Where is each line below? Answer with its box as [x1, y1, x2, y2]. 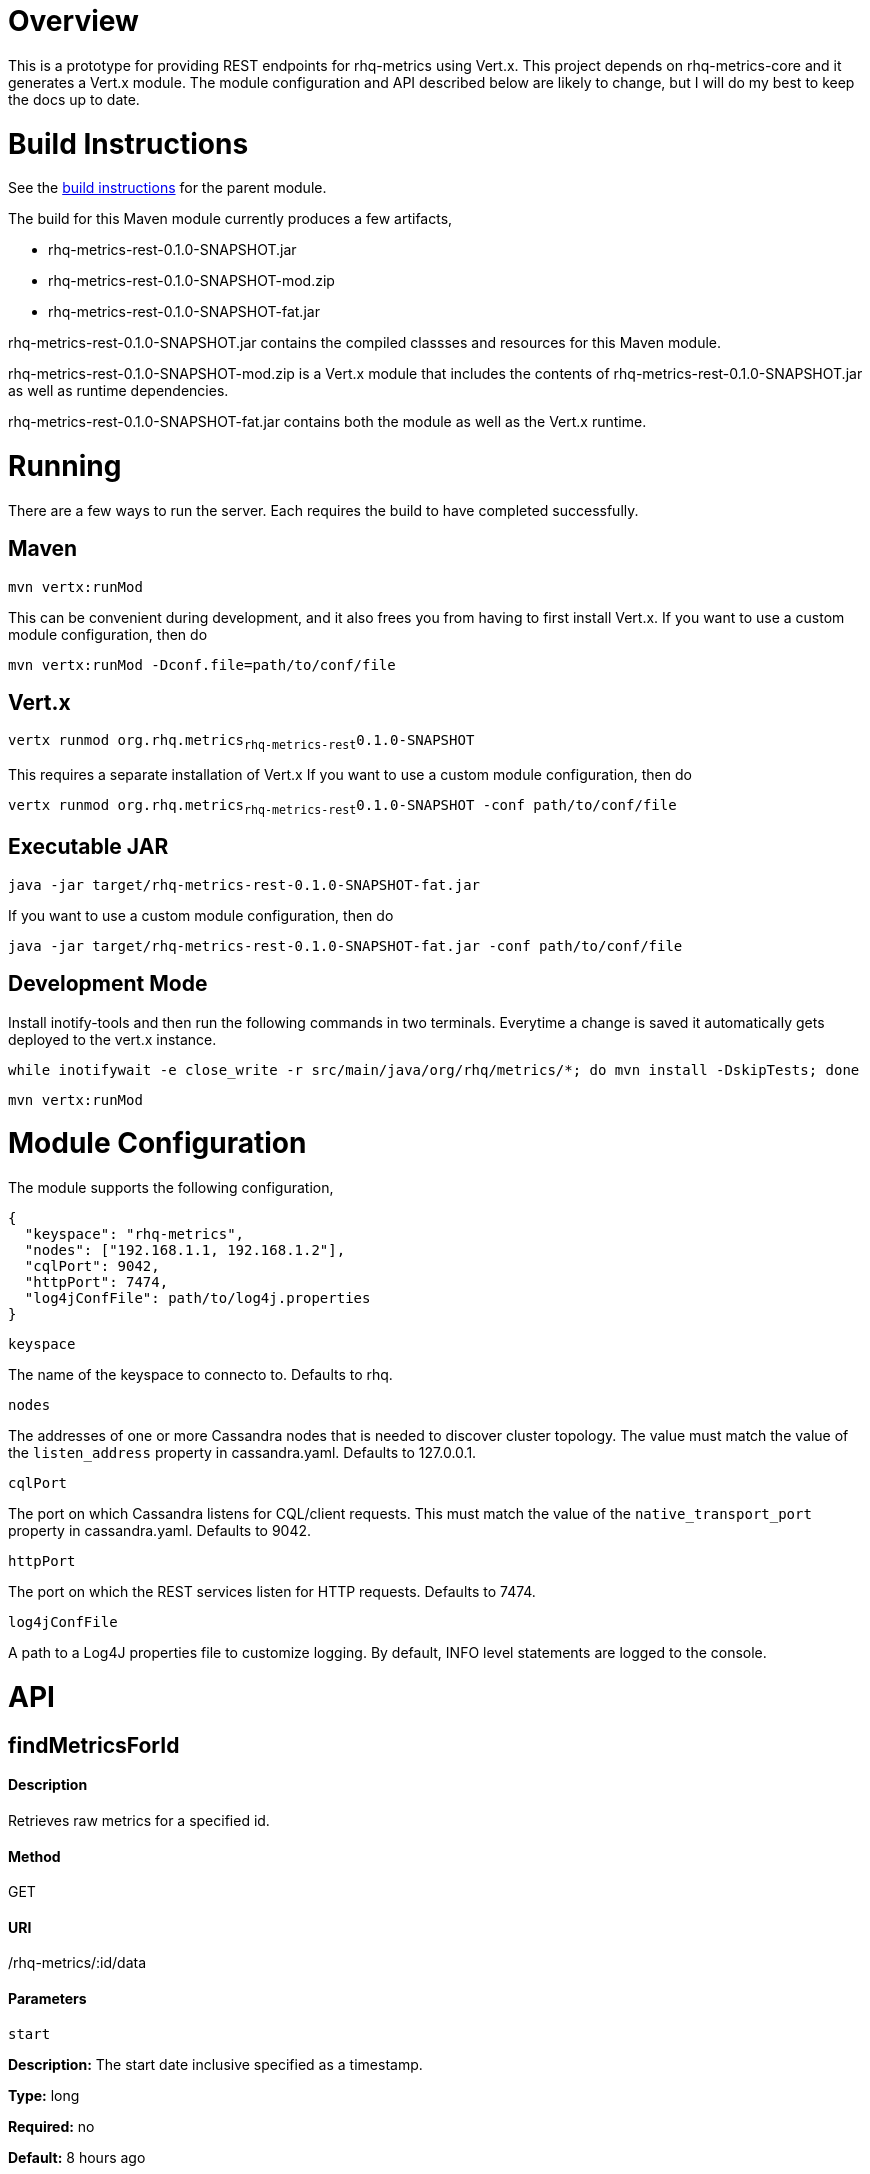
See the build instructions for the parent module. [8, 179, 327, 197]
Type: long [8, 2086, 80, 2104]
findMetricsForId [8, 1732, 180, 1758]
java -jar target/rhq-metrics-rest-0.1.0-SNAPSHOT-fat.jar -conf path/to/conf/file [8, 937, 683, 954]
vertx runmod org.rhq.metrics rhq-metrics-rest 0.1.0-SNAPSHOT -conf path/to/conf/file [8, 797, 677, 818]
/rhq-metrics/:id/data [8, 1954, 147, 1972]
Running [8, 449, 122, 483]
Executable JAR [8, 834, 169, 860]
